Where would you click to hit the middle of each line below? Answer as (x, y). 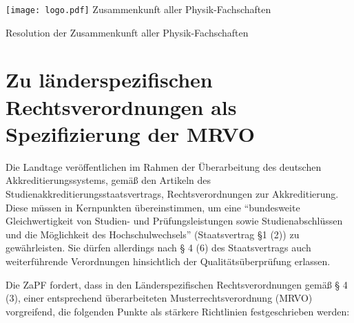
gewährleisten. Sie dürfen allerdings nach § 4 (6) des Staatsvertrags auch (158, 248)
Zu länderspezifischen (109, 80)
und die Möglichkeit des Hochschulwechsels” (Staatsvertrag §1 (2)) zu (153, 234)
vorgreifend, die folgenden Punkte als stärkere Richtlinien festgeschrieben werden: (178, 311)
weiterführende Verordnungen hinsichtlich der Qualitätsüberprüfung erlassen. (168, 261)
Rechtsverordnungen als (121, 106)
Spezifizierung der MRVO (130, 133)
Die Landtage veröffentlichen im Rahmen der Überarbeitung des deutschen (164, 166)
